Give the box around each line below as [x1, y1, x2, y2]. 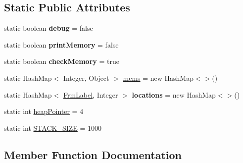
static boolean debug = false [4, 23, 93, 33]
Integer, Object [63, 72, 109, 83]
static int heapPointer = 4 [4, 106, 84, 116]
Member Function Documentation [4, 147, 182, 162]
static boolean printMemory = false [4, 39, 119, 50]
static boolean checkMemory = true [4, 56, 119, 66]
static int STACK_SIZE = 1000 [4, 122, 102, 133]
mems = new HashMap [123, 72, 194, 83]
